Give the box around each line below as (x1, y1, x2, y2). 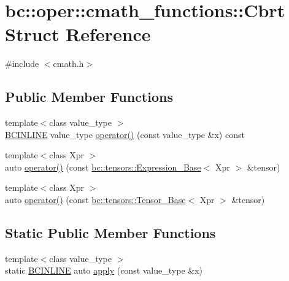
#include (5, 57, 39, 70)
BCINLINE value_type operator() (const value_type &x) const (5, 128, 245, 140)
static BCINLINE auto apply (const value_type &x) (5, 264, 202, 277)
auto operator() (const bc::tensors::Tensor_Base (5, 193, 186, 206)
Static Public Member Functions (5, 223, 216, 242)
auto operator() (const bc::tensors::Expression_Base (5, 160, 201, 173)
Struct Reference (5, 21, 151, 47)
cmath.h (53, 57, 84, 70)
